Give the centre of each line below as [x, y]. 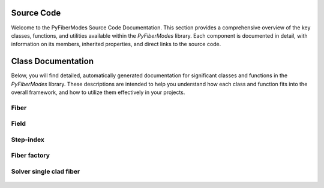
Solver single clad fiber [46, 172]
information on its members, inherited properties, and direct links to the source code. [116, 44]
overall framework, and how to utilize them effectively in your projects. [98, 92]
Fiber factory [31, 156]
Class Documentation [52, 61]
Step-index [28, 140]
